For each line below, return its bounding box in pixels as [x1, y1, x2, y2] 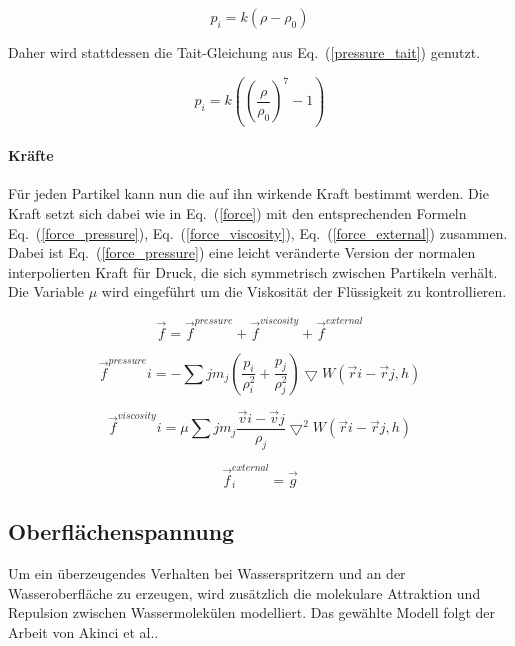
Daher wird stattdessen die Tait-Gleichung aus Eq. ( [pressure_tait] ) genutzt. [8, 42, 481, 62]
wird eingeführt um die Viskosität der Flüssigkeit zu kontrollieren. [101, 281, 507, 302]
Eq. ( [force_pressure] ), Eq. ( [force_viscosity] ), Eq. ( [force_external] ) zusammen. [8, 222, 508, 243]
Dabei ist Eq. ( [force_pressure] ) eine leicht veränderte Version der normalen [8, 242, 476, 263]
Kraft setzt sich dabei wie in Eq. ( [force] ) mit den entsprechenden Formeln [8, 203, 467, 224]
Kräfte [8, 145, 54, 166]
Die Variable [8, 281, 85, 302]
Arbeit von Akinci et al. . [8, 621, 159, 642]
